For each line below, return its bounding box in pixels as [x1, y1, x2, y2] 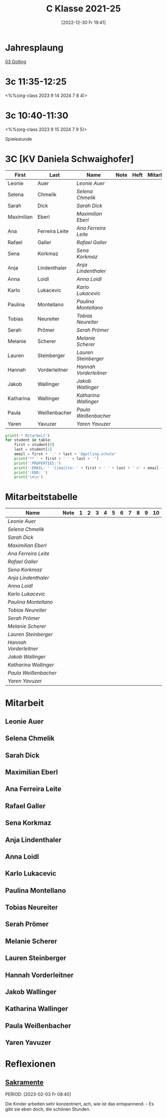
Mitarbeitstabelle [5, 491, 78, 503]
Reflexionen [5, 1058, 56, 1070]
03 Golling [5, 58, 26, 65]
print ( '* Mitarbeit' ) [5, 433, 50, 438]
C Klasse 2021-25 [46, 3, 121, 14]
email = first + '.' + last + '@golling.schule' [14, 452, 117, 457]
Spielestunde [5, 136, 32, 142]
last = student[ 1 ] [14, 447, 52, 452]
